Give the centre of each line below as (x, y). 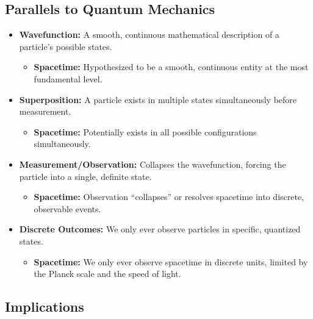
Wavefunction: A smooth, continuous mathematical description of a (149, 34)
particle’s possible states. (66, 46)
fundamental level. (68, 78)
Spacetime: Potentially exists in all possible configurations (145, 131)
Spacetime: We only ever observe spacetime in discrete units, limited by (171, 261)
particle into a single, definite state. (85, 176)
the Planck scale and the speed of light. (107, 274)
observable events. (67, 208)
